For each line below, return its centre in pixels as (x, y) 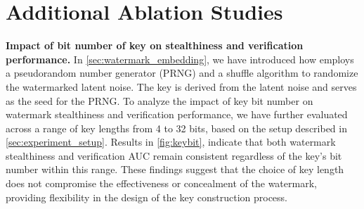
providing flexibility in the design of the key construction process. (147, 197)
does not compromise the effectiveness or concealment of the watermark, (161, 183)
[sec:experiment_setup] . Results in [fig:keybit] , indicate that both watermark (171, 142)
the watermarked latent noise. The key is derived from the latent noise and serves (181, 86)
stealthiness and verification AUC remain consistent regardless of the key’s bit (174, 155)
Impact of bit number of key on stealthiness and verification (155, 45)
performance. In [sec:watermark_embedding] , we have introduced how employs (180, 59)
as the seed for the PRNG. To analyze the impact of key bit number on (160, 100)
